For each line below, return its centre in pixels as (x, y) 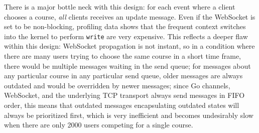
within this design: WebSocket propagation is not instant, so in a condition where (129, 46)
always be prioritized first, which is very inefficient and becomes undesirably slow (129, 115)
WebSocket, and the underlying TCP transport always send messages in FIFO (124, 95)
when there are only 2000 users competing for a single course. (99, 125)
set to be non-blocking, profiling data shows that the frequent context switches (125, 26)
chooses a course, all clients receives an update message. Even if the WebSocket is (130, 16)
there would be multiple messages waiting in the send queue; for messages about (127, 65)
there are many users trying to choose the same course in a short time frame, (122, 56)
